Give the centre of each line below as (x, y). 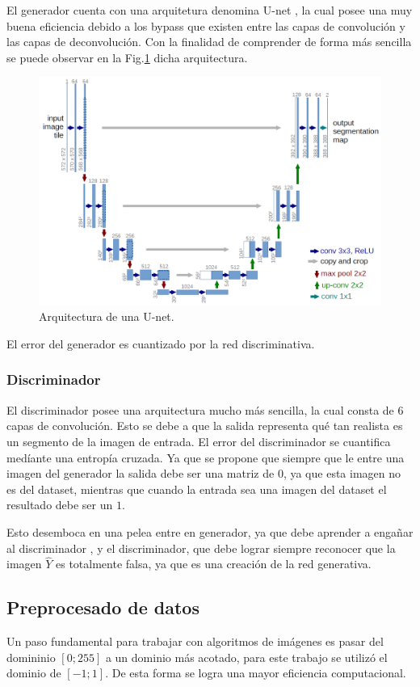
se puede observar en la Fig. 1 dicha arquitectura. (127, 57)
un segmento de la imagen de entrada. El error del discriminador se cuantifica (199, 441)
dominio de (34, 673)
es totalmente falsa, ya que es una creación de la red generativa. (214, 564)
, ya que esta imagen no (342, 473)
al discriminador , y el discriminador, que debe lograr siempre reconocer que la (201, 548)
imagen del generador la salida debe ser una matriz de (141, 473)
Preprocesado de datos (103, 607)
